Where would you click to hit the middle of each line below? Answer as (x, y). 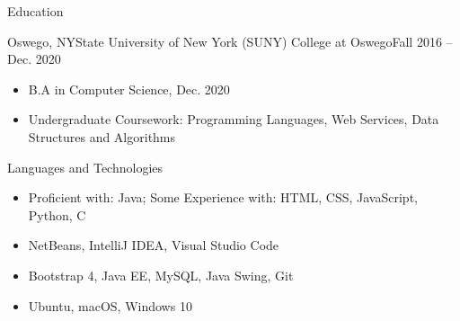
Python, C (57, 214)
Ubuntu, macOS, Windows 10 (110, 305)
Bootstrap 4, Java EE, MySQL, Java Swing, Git (161, 275)
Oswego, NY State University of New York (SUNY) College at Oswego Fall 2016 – (230, 41)
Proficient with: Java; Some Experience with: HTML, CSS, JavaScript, (223, 197)
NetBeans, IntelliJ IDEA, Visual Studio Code (154, 245)
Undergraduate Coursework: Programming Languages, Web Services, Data (234, 119)
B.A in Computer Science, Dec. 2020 (129, 89)
